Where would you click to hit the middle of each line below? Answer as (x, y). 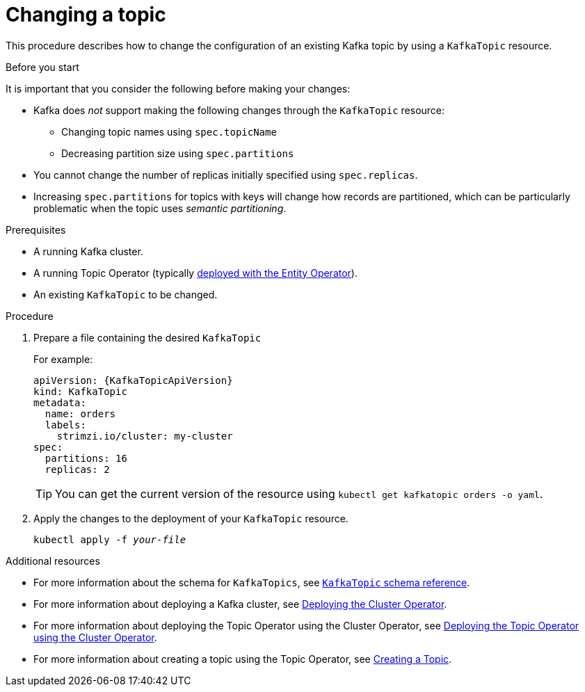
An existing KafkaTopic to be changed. (126, 294)
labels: (65, 425)
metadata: (60, 402)
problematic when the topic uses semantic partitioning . (160, 208)
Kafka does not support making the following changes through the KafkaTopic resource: (239, 110)
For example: (63, 359)
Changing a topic (86, 15)
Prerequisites (36, 230)
